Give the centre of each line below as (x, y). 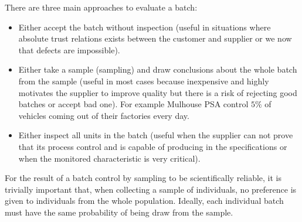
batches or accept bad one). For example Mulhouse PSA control (133, 104)
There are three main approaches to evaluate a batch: (101, 7)
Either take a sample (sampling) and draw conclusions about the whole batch (158, 69)
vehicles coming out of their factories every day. (104, 115)
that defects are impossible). (69, 49)
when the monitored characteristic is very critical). (109, 158)
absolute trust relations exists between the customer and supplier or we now (155, 38)
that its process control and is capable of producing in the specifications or (153, 146)
